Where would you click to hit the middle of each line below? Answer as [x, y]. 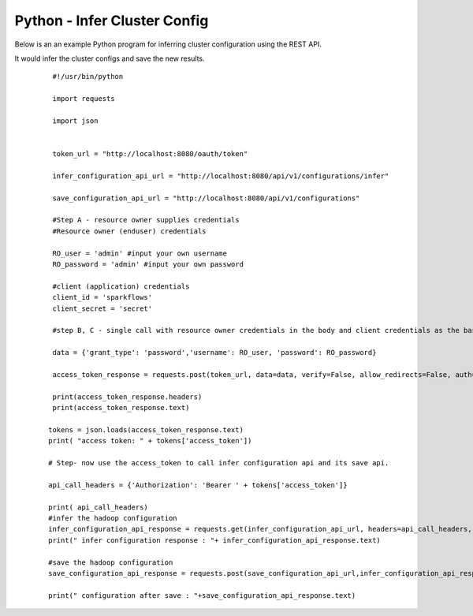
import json [75, 121]
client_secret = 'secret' [102, 308]
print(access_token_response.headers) [127, 397]
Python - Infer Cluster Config [112, 21]
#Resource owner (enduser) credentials [129, 231]
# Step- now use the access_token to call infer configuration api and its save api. [219, 463]
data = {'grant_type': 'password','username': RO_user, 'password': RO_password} [214, 353]
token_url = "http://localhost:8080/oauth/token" [150, 154]
